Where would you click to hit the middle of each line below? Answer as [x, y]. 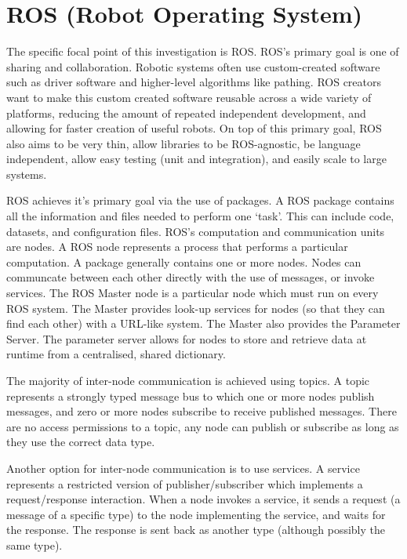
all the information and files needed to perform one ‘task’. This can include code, [200, 216]
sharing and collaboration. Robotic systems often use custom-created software [193, 66]
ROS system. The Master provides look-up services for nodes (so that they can [196, 308]
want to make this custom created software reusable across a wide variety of [189, 97]
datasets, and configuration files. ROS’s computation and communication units [196, 231]
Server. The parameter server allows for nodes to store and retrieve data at [187, 338]
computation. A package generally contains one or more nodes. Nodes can [184, 261]
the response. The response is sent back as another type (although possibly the [196, 530]
